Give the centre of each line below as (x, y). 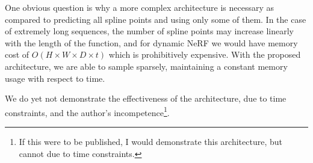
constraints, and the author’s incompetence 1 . (87, 111)
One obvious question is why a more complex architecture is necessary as (140, 7)
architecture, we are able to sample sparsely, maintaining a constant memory (146, 66)
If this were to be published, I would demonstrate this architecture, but (150, 141)
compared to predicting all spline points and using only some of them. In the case (156, 19)
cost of (17, 54)
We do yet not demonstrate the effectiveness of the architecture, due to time (146, 98)
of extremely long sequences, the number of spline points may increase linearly (150, 31)
